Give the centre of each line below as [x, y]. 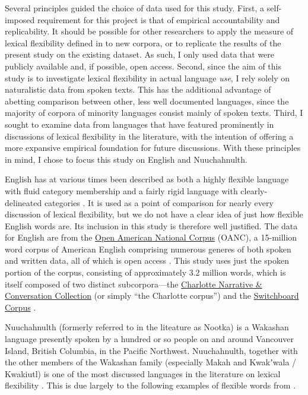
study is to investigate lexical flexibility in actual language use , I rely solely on [147, 78]
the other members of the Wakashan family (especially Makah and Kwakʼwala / [151, 362]
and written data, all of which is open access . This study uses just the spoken [147, 260]
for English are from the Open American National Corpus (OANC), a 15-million [151, 237]
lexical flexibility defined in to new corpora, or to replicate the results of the [143, 42]
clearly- [254, 190]
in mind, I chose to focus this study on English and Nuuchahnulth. [126, 159]
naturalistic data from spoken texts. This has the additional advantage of [138, 89]
